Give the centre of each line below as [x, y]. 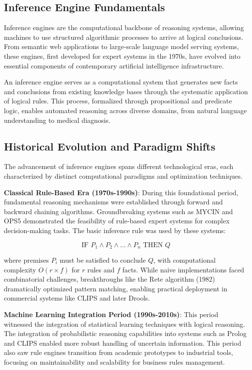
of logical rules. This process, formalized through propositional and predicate [118, 101]
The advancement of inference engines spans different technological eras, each [119, 166]
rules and [101, 269]
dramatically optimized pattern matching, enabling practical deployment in [116, 288]
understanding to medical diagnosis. [57, 120]
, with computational [184, 260]
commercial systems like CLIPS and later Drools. [77, 298]
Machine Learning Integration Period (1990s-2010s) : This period [111, 314]
